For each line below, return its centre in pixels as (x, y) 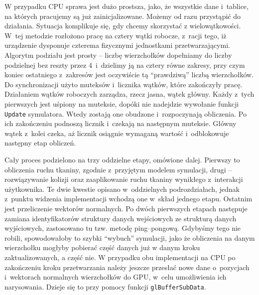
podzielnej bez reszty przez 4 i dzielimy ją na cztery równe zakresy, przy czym (125, 65)
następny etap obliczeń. (40, 143)
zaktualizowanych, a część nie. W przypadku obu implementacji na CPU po (120, 257)
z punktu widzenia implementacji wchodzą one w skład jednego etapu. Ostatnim (129, 199)
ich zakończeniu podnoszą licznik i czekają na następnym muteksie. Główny (121, 123)
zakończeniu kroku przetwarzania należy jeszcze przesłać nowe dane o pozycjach (127, 267)
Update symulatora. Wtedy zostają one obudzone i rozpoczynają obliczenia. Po (126, 113)
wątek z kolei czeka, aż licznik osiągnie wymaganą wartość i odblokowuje (117, 133)
